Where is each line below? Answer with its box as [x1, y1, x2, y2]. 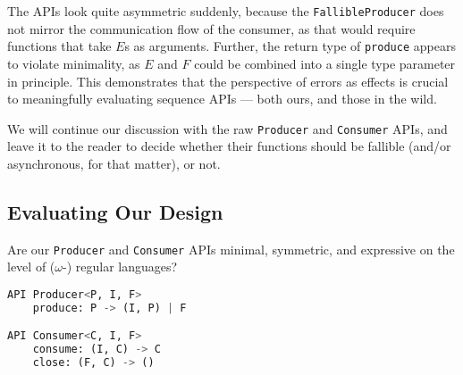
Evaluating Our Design [7, 197, 223, 225]
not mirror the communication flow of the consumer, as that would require [7, 19, 416, 37]
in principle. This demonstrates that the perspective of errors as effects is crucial [7, 71, 449, 90]
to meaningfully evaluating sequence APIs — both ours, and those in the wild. [7, 89, 437, 108]
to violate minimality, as [7, 54, 140, 72]
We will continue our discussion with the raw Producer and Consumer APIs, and [7, 119, 448, 137]
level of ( [7, 257, 55, 276]
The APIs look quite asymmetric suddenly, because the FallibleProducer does [7, 2, 444, 20]
